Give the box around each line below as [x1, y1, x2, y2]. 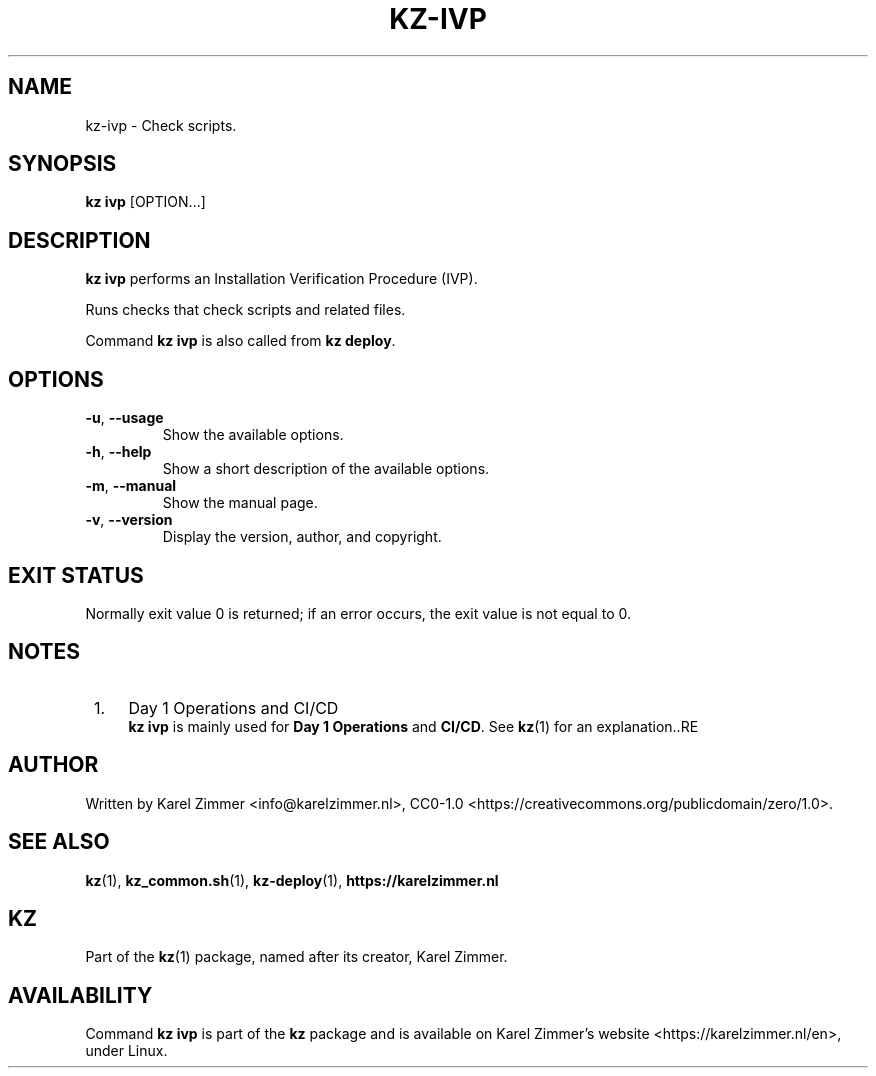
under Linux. [85, 1042, 168, 1060]
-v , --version [85, 511, 173, 529]
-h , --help [85, 443, 152, 461]
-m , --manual [85, 477, 177, 495]
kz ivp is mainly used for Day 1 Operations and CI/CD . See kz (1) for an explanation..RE [128, 717, 699, 735]
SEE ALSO [8, 829, 110, 855]
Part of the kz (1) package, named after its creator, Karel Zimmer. [85, 948, 508, 966]
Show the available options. [162, 426, 344, 444]
